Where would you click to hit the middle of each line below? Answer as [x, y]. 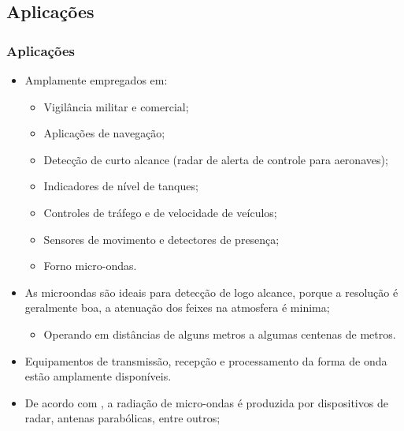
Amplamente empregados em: [96, 80]
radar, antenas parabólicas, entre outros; [122, 418]
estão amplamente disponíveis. [98, 376]
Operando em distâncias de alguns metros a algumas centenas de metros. [220, 334]
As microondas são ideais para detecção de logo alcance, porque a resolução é [211, 292]
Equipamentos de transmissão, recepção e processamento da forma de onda [206, 360]
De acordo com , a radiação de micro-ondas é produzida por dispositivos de [206, 402]
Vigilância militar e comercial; [116, 106]
